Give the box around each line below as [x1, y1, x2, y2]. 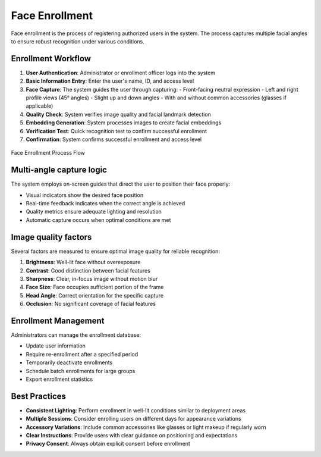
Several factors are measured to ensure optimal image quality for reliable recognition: [11, 248, 220, 255]
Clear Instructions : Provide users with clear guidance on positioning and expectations [26, 432, 238, 439]
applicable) [26, 102, 53, 109]
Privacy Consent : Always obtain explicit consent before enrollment [26, 440, 190, 447]
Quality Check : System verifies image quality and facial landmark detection [26, 111, 211, 118]
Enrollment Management [11, 315, 105, 325]
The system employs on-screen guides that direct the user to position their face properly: [11, 180, 231, 187]
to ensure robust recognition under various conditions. [11, 37, 145, 45]
